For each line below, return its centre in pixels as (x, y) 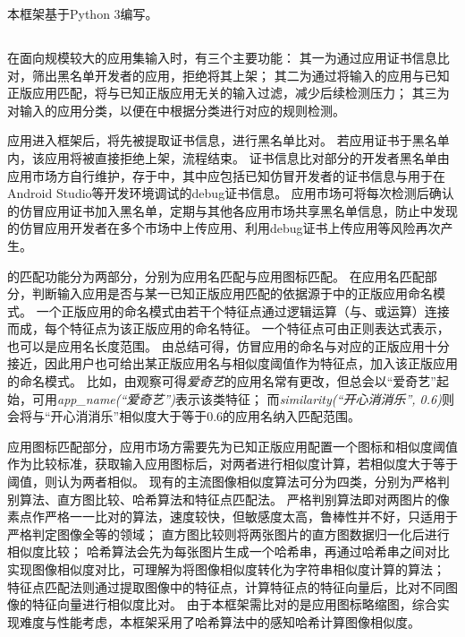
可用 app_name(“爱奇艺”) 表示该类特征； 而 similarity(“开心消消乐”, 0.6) (237, 398)
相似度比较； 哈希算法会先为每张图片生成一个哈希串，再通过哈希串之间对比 (228, 551)
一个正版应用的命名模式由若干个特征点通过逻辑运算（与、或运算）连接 (243, 310)
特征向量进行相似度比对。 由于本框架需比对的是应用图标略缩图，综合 (234, 604)
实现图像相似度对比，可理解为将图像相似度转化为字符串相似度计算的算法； (226, 569)
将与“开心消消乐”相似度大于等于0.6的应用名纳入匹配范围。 (190, 416)
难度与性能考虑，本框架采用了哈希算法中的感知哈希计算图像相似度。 (220, 621)
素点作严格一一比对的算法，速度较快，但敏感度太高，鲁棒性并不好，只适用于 (232, 516)
